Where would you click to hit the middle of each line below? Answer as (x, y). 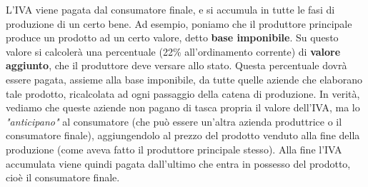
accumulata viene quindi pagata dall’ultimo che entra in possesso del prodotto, (178, 163)
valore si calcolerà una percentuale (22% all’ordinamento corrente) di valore (173, 51)
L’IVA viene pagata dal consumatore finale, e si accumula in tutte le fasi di (170, 9)
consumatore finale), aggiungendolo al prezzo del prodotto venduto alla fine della (183, 135)
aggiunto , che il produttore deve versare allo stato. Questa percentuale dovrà (176, 65)
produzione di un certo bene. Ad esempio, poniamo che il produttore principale (179, 23)
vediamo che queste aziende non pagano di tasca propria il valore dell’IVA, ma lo (183, 107)
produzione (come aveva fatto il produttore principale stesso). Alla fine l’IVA (174, 149)
